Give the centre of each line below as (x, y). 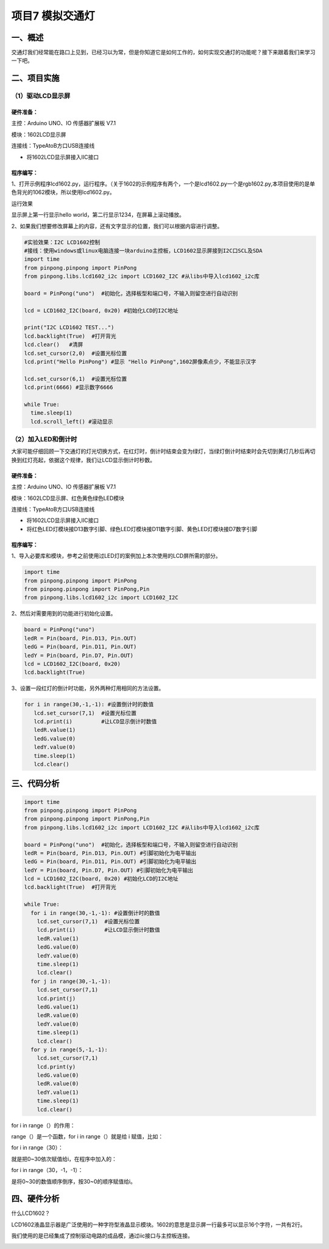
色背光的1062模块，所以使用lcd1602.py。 (63, 192)
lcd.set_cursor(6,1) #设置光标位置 (76, 379)
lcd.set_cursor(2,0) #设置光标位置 (76, 353)
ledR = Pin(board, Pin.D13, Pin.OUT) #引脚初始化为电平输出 (110, 853)
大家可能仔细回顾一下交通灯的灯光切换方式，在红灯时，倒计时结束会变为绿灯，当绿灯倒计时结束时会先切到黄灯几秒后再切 (163, 451)
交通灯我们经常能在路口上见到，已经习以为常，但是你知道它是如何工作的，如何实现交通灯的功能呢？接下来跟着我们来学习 (163, 52)
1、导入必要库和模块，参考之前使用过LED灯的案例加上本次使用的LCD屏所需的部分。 (116, 556)
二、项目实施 (35, 78)
